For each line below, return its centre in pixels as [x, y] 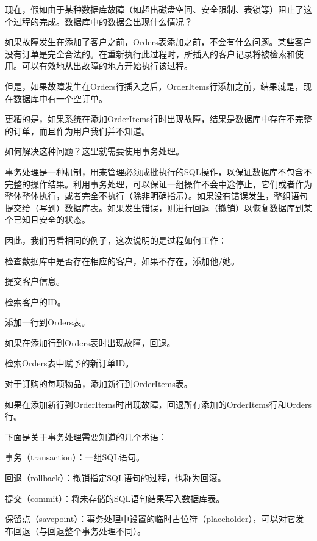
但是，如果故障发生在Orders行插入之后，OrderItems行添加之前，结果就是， [154, 86]
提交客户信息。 [35, 281]
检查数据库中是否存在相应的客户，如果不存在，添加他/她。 [122, 260]
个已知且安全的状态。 [48, 220]
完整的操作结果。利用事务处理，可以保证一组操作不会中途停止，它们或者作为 [158, 183]
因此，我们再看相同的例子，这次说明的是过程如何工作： [116, 240]
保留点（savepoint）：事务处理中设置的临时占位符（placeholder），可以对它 [150, 519]
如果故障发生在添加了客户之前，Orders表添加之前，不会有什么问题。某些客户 [158, 42]
